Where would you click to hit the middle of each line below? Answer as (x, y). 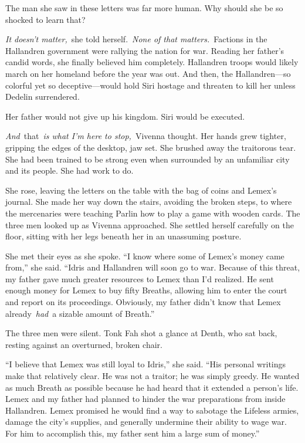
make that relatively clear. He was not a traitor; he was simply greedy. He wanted (152, 376)
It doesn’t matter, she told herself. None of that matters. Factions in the (136, 39)
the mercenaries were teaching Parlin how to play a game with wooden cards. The (153, 213)
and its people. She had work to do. (70, 170)
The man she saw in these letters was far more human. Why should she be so (144, 8)
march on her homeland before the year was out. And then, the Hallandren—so (148, 73)
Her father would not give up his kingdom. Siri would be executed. (125, 116)
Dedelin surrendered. (43, 97)
